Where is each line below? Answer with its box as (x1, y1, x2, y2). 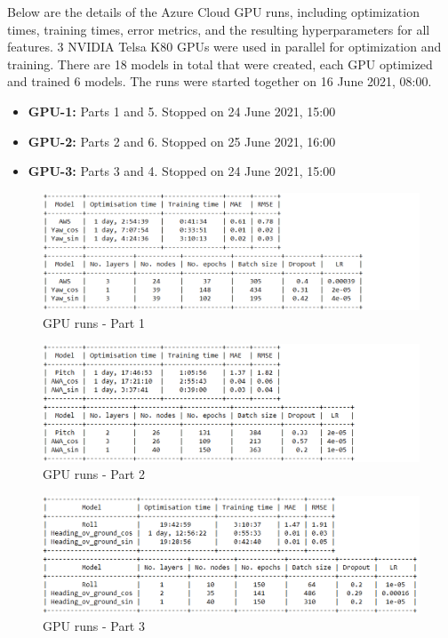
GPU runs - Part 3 (43, 617, 145, 635)
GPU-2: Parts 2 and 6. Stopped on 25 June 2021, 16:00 (28, 132, 336, 150)
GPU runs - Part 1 (43, 313, 145, 331)
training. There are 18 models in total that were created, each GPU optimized (7, 54, 433, 73)
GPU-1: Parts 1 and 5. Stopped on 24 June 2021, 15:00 (28, 101, 336, 120)
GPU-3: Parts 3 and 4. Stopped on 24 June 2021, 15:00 (28, 162, 336, 180)
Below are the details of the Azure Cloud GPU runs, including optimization (7, 3, 420, 20)
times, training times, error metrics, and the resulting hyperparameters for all (7, 20, 430, 38)
